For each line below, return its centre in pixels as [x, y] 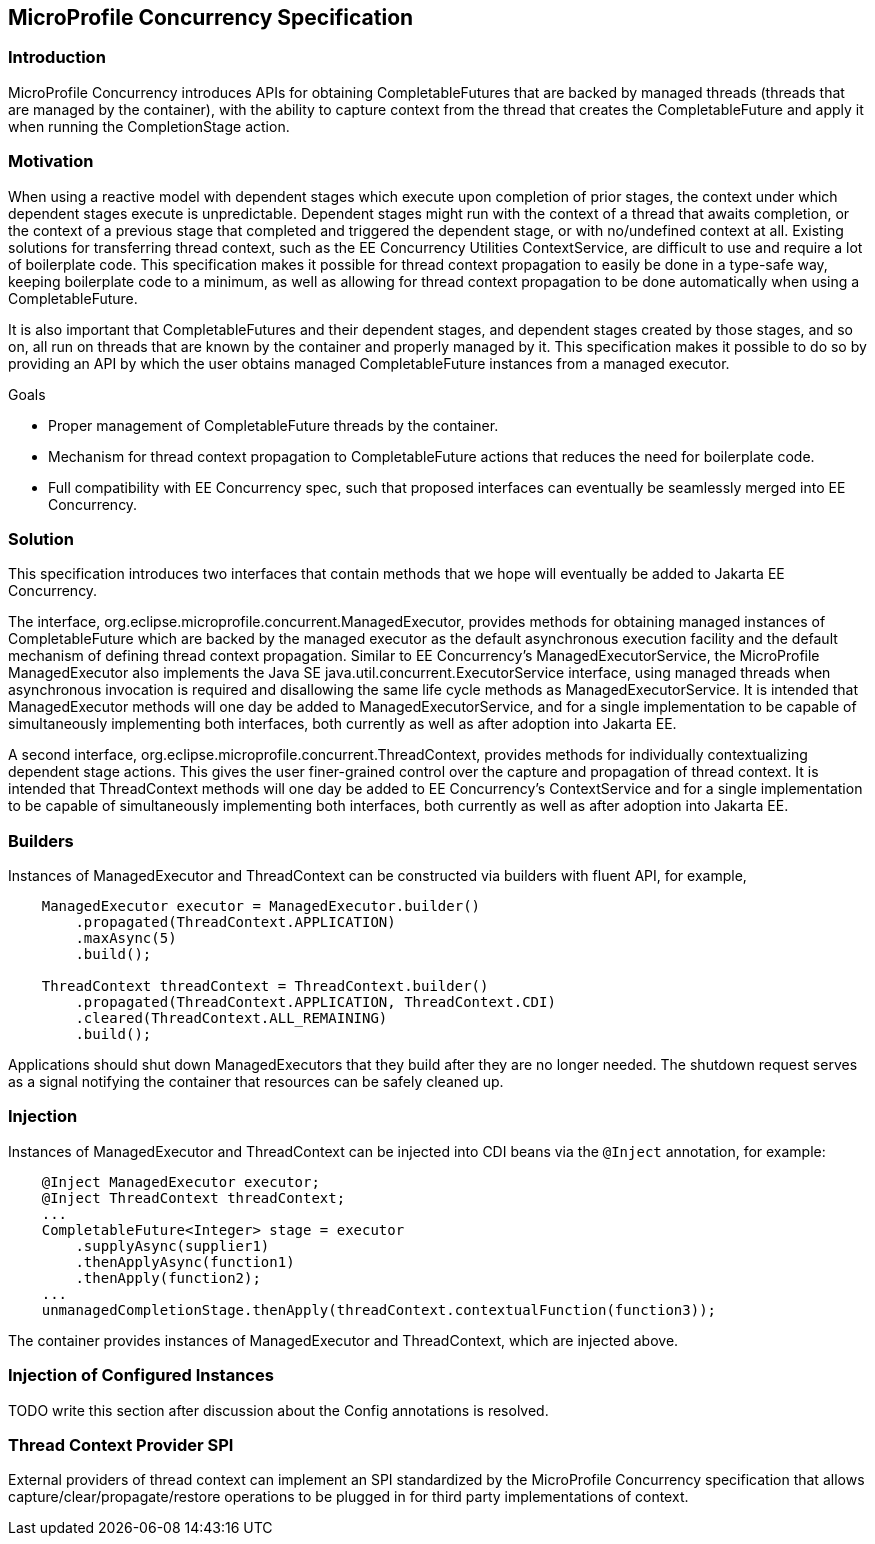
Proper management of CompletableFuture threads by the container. [273, 425]
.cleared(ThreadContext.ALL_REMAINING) [231, 1018]
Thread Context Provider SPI [121, 1444]
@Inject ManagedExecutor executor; [180, 1181]
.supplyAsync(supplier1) [172, 1245]
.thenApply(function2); [168, 1277]
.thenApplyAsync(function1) [185, 1261]
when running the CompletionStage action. [149, 126]
